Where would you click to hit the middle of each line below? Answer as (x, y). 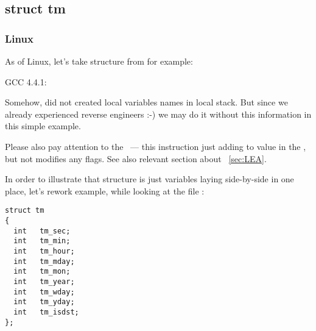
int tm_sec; (42, 231)
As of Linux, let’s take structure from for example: (99, 61)
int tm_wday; (44, 292)
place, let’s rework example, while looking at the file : (105, 190)
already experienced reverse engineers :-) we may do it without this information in (158, 114)
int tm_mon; (42, 272)
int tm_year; (44, 281)
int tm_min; (42, 241)
